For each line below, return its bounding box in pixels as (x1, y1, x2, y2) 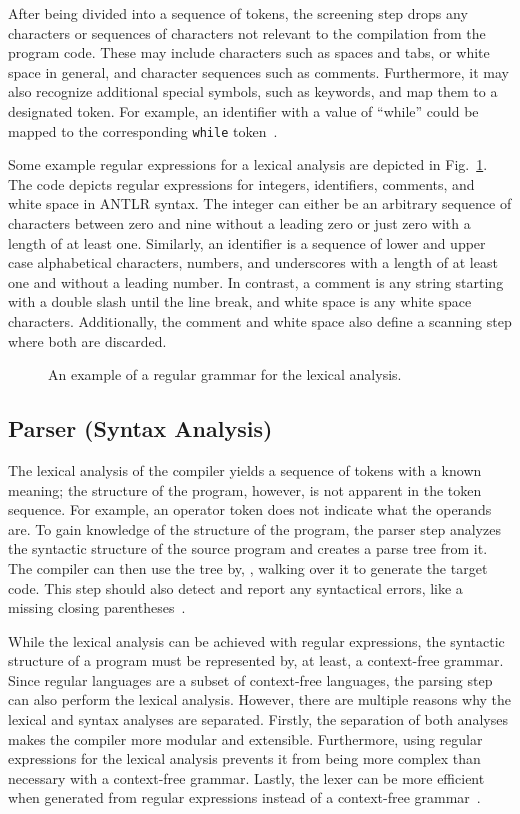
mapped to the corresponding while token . (8, 120, 278, 141)
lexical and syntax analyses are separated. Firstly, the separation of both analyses (8, 709, 508, 730)
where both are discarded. (8, 330, 167, 351)
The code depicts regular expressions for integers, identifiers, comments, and (8, 173, 475, 194)
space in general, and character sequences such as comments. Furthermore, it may (8, 61, 509, 82)
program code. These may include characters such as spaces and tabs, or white (8, 42, 490, 63)
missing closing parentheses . (8, 597, 186, 618)
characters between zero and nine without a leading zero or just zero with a (8, 213, 471, 233)
